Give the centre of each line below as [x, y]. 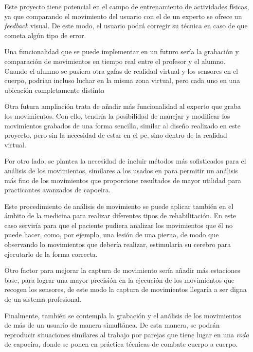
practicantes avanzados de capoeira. [58, 190]
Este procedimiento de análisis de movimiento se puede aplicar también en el [119, 206]
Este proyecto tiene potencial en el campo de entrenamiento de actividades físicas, [127, 6]
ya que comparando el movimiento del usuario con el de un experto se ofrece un [123, 16]
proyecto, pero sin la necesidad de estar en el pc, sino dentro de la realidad [116, 135]
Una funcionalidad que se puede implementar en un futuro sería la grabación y [122, 52]
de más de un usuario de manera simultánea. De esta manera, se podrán [112, 325]
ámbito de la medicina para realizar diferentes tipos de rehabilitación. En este [120, 216]
